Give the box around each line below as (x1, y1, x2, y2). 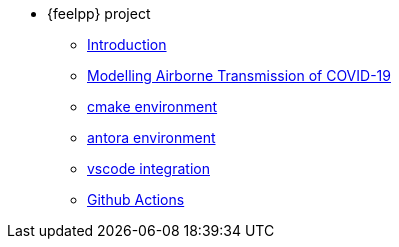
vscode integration (87, 160, 210, 177)
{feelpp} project (47, 5, 151, 22)
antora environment (87, 129, 216, 146)
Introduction (87, 36, 167, 53)
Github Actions (87, 191, 185, 208)
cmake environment (87, 98, 218, 115)
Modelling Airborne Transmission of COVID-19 (87, 67, 391, 84)
